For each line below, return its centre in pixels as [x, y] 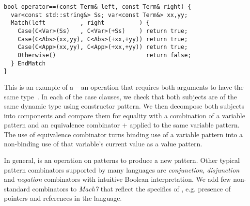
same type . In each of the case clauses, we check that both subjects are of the [121, 96]
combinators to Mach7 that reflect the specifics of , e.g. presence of [131, 188]
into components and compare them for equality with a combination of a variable [125, 115]
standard [17, 188]
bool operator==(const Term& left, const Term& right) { [98, 7]
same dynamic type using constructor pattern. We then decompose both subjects [124, 106]
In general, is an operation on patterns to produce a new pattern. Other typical [122, 160]
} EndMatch [28, 63]
